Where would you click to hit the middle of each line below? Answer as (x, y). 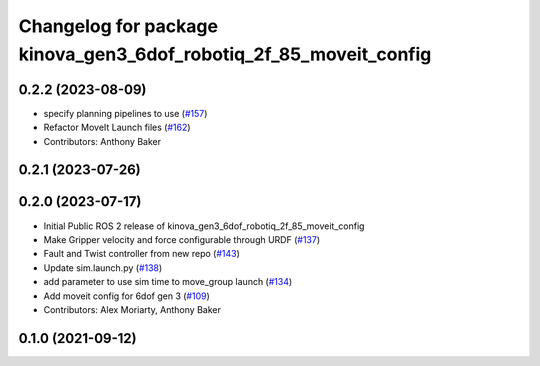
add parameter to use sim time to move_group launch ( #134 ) (168, 282)
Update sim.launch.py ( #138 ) (103, 267)
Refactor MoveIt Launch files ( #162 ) (117, 127)
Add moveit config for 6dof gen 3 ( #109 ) (126, 296)
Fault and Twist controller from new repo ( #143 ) (141, 254)
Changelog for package (118, 26)
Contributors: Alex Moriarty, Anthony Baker (132, 309)
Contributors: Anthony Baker (102, 141)
